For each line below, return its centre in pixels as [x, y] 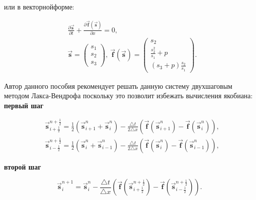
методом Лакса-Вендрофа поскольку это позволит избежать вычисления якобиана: [128, 96]
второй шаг [23, 166]
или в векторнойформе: [39, 6]
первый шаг [24, 105]
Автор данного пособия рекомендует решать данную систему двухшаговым [118, 86]
